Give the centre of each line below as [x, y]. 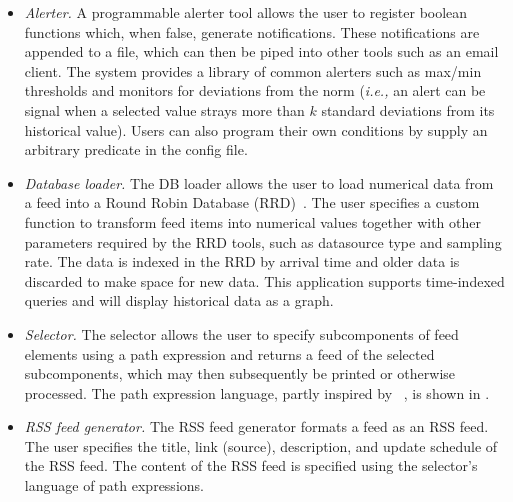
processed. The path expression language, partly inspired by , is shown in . [257, 392]
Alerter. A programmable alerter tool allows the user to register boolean [246, 12]
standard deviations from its [408, 109]
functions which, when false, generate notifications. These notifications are [252, 31]
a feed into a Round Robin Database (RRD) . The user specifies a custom [252, 202]
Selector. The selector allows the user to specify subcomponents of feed [241, 333]
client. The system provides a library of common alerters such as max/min [253, 70]
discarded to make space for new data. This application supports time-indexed [264, 280]
